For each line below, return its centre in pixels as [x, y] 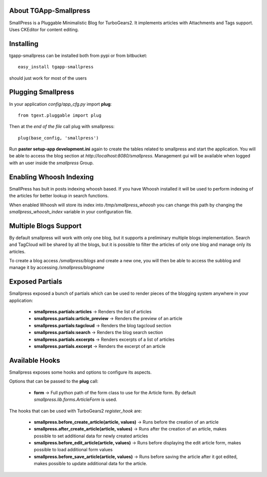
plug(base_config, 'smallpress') [58, 138]
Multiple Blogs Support [45, 226]
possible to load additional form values [73, 450]
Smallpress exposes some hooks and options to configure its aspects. [80, 372]
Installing [24, 44]
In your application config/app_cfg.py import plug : [61, 104]
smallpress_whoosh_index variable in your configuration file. [71, 212]
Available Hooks [35, 360]
